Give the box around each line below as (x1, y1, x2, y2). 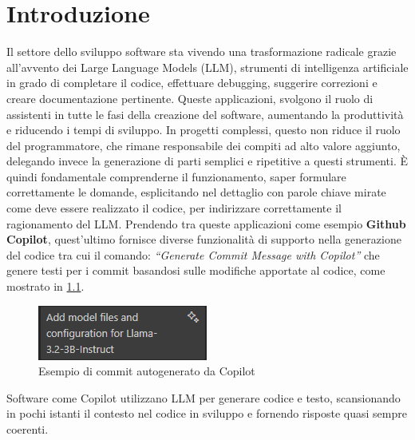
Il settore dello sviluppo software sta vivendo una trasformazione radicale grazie (6, 43, 397, 60)
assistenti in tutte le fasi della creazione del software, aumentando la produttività (6, 105, 404, 122)
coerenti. (6, 421, 49, 437)
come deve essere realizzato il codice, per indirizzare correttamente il (6, 200, 342, 216)
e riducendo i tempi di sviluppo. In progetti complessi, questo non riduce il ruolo (6, 121, 401, 138)
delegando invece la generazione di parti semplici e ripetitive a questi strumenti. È (6, 153, 409, 169)
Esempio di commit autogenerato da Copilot (38, 363, 255, 379)
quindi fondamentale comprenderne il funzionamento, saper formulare (6, 168, 346, 184)
